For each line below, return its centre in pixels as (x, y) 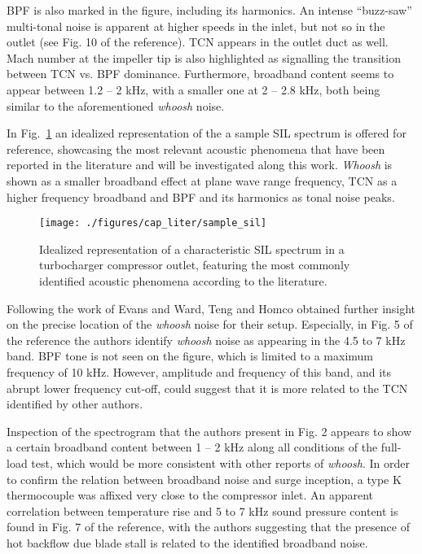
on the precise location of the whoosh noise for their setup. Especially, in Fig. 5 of (210, 324)
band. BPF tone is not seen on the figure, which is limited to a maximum (190, 356)
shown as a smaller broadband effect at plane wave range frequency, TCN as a (202, 180)
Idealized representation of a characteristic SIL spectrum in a (192, 249)
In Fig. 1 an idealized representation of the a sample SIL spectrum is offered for (207, 133)
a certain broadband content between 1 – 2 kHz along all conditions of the (192, 447)
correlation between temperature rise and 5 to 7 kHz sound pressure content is (202, 510)
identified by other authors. (75, 404)
